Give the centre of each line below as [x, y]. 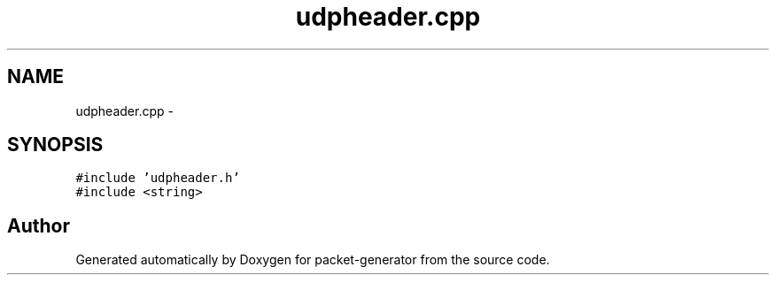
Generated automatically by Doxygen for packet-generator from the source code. [313, 260]
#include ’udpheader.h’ [158, 178]
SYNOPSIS [55, 145]
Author [39, 225]
